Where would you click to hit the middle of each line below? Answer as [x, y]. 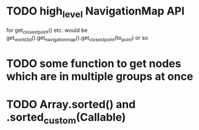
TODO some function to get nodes [94, 64]
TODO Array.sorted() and [71, 104]
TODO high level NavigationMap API [96, 12]
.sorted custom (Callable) [66, 118]
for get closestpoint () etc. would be [47, 31]
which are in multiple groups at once [100, 76]
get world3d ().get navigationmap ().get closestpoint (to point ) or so [77, 39]
